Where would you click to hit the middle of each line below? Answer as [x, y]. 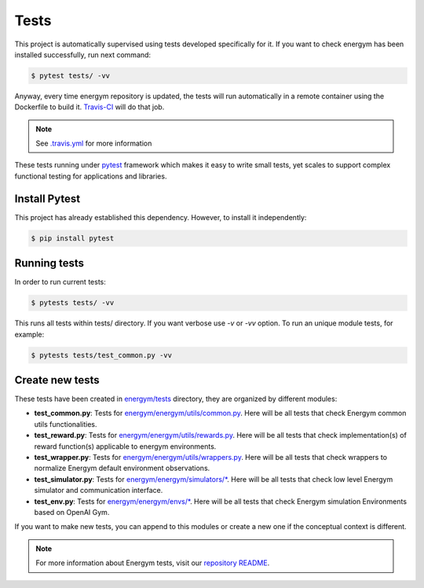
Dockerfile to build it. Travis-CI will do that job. [90, 107]
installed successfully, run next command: [83, 54]
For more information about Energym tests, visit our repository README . [153, 563]
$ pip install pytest [73, 238]
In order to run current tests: [60, 282]
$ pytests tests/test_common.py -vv [102, 355]
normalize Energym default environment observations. [122, 469]
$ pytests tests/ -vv [73, 303]
